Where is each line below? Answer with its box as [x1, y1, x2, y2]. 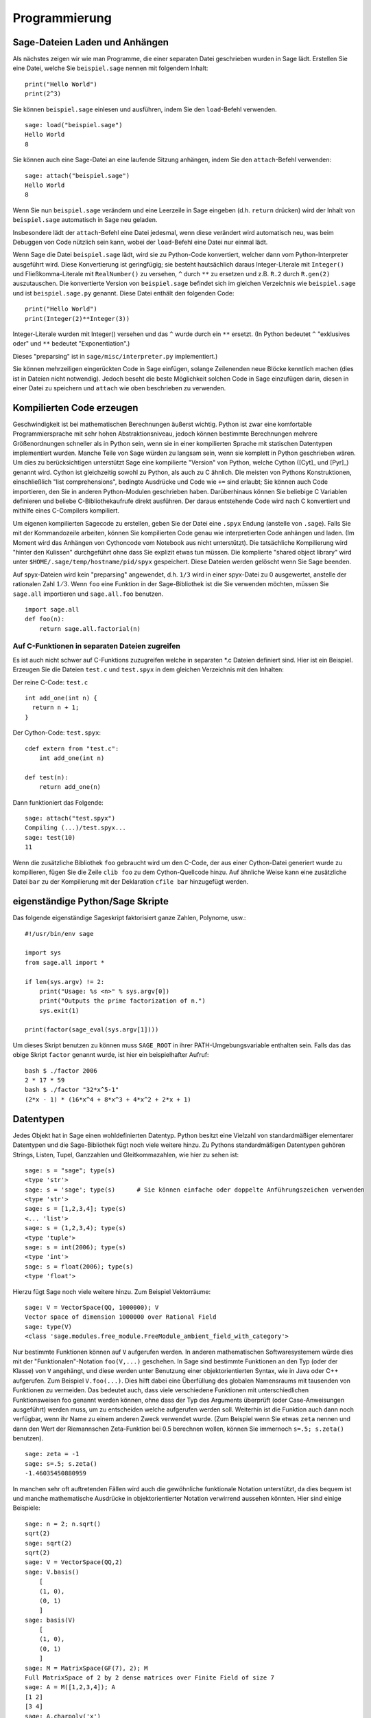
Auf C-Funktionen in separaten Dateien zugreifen [12, 641, 181, 651]
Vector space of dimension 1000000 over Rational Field [25, 1313, 217, 1321]
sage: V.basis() [25, 1568, 80, 1576]
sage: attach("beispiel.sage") [25, 172, 130, 179]
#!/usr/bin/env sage [25, 930, 94, 937]
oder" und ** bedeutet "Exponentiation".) [12, 339, 130, 348]
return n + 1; [32, 704, 80, 711]
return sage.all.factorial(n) [38, 625, 141, 632]
